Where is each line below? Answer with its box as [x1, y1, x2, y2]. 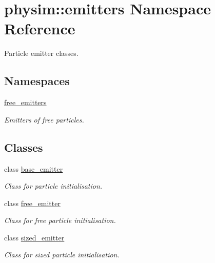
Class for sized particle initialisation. [4, 249, 120, 260]
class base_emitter [4, 163, 63, 174]
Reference [4, 18, 75, 39]
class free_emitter [4, 197, 61, 208]
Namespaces [4, 73, 70, 89]
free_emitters [4, 97, 47, 108]
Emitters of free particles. [4, 114, 84, 125]
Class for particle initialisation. [4, 180, 103, 191]
